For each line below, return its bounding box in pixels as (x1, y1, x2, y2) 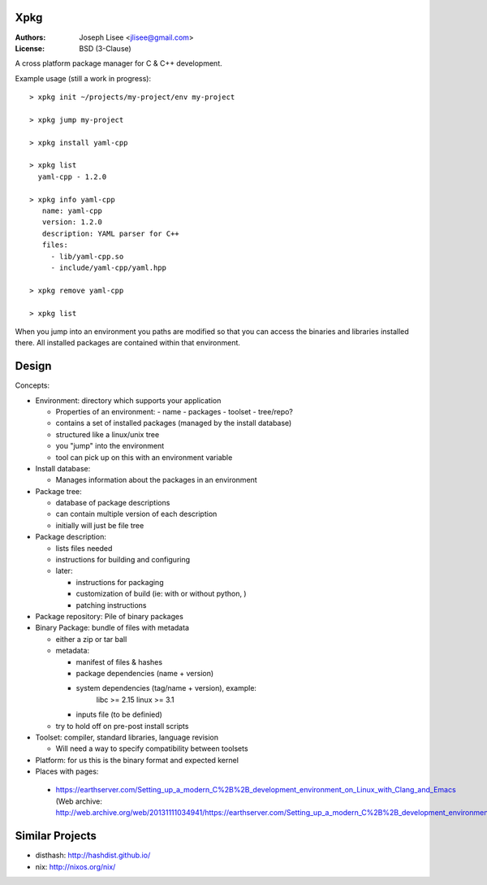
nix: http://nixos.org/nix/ (35, 861, 116, 871)
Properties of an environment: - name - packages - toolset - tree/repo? (55, 406, 294, 416)
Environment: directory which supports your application (35, 395, 222, 406)
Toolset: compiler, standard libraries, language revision (35, 732, 219, 742)
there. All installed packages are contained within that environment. (15, 338, 241, 348)
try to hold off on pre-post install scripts (55, 721, 189, 731)
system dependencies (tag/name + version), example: (75, 683, 257, 693)
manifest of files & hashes (75, 657, 162, 666)
